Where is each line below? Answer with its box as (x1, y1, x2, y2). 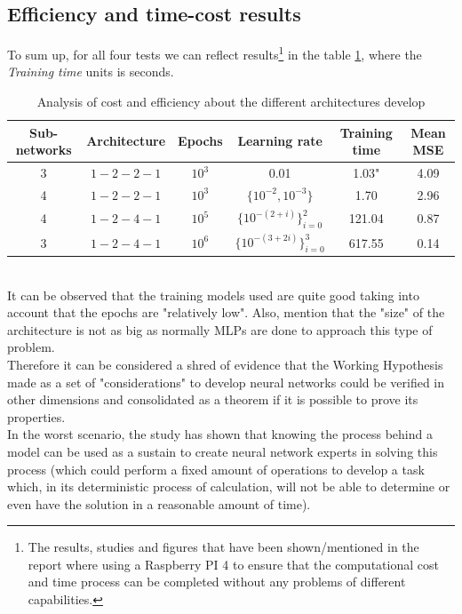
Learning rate (237, 132, 323, 150)
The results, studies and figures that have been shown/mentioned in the (28, 538, 419, 556)
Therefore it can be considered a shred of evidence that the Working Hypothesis (7, 355, 443, 373)
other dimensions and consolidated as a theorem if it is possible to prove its (7, 390, 418, 409)
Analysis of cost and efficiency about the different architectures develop (36, 92, 426, 111)
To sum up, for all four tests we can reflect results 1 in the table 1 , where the (7, 43, 422, 63)
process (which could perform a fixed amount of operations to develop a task (7, 459, 425, 478)
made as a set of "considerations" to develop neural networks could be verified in (7, 372, 445, 391)
